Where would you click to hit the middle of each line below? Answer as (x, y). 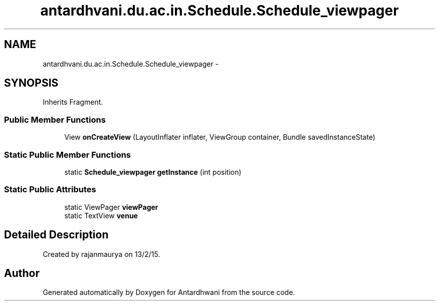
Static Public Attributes (50, 190)
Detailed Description (56, 235)
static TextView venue (101, 215)
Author (22, 273)
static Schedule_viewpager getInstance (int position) (153, 172)
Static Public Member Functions (68, 155)
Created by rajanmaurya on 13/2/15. (101, 254)
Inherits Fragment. (73, 102)
